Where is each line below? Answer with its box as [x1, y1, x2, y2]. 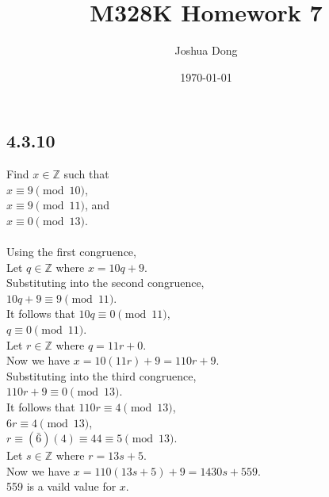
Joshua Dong [174, 42, 238, 59]
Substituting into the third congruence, [6, 367, 197, 384]
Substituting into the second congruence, [6, 274, 205, 291]
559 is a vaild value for [6, 478, 117, 495]
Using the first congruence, [6, 243, 136, 260]
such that [63, 166, 109, 182]
